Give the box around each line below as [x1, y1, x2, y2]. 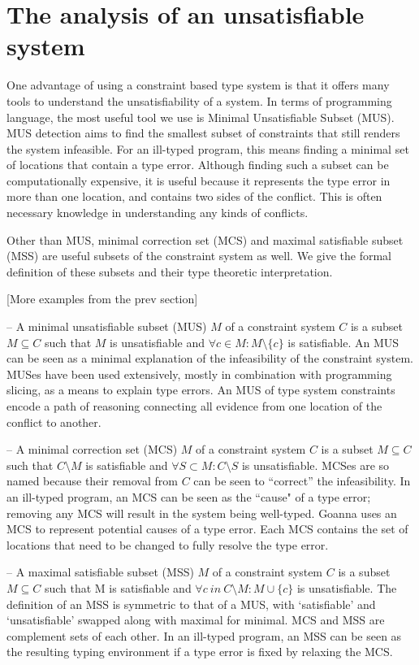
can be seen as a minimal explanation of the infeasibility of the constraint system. [6, 350, 413, 367]
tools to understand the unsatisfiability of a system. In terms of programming [6, 92, 392, 109]
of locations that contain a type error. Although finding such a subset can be [6, 156, 389, 173]
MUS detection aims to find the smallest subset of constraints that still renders [6, 124, 400, 141]
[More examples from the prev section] [6, 290, 198, 307]
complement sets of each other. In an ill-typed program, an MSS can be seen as [6, 627, 402, 644]
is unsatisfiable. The [296, 579, 397, 596]
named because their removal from [6, 472, 178, 489]
